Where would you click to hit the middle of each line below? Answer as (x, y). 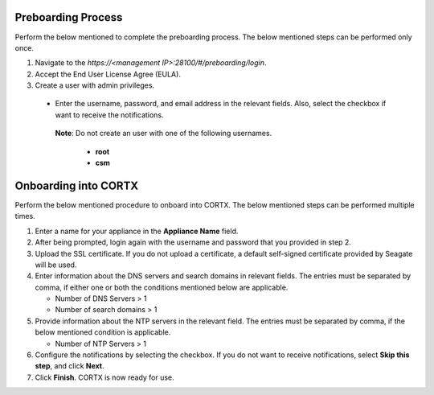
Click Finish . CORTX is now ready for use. (104, 377)
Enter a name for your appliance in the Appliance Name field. (137, 231)
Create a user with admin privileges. (95, 85)
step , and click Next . (70, 366)
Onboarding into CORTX (77, 185)
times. (25, 216)
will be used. (56, 265)
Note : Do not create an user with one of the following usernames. (164, 134)
